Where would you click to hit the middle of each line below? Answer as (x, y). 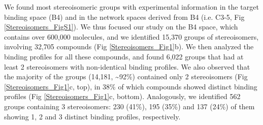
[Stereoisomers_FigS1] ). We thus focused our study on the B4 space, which (121, 27)
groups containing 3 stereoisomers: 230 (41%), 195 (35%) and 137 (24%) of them (129, 106)
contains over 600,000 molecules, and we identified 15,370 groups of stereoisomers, (131, 36)
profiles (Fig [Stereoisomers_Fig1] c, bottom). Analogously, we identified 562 (122, 96)
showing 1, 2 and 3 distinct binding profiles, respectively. (92, 116)
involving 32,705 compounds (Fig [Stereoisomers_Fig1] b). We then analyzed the (129, 46)
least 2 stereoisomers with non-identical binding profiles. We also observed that (127, 66)
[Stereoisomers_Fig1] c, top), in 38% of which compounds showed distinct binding (131, 86)
